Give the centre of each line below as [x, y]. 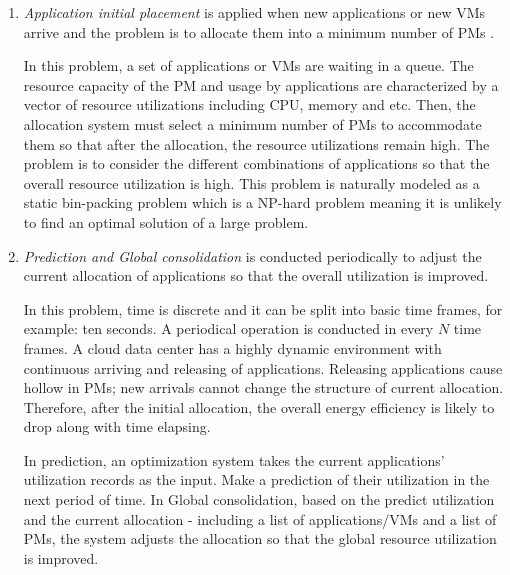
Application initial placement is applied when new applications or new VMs [254, 12]
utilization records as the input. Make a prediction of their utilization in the [256, 479]
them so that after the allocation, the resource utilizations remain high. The [256, 143]
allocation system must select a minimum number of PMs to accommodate [252, 123]
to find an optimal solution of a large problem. [166, 221]
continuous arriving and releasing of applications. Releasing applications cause [263, 367]
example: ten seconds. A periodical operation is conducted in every [228, 328]
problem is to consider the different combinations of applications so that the [256, 163]
